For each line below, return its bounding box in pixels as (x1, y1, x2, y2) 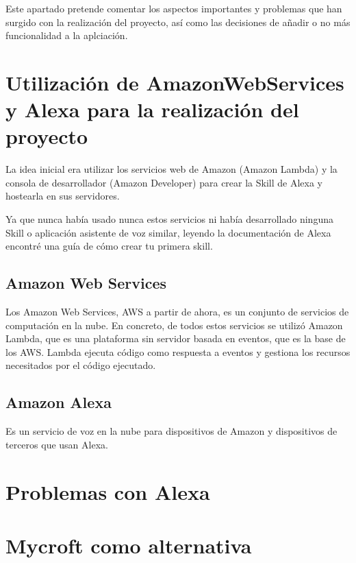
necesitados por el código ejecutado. (5, 358, 156, 372)
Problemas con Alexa (5, 477, 210, 505)
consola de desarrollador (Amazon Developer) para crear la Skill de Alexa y (5, 175, 323, 189)
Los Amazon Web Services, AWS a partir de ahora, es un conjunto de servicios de (5, 304, 349, 319)
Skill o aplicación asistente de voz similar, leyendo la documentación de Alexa (5, 225, 331, 239)
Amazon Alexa (5, 392, 112, 413)
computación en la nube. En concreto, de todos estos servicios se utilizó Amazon (5, 318, 343, 332)
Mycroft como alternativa (5, 531, 252, 559)
